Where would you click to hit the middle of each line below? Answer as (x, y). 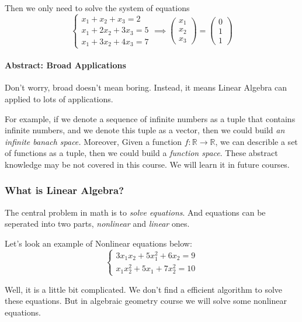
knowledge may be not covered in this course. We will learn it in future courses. (147, 164)
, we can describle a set (256, 141)
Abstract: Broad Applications (65, 65)
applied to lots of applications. (59, 98)
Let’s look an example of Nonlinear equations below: (98, 243)
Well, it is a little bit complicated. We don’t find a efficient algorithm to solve (144, 289)
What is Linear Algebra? (65, 190)
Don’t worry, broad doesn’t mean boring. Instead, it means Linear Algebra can (146, 87)
